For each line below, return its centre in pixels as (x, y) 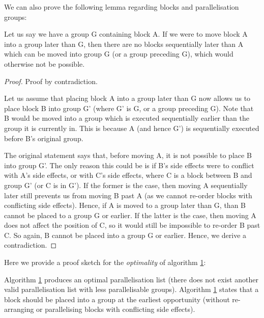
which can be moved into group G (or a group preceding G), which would (119, 54)
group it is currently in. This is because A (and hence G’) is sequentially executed (132, 128)
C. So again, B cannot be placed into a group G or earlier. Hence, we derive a (125, 235)
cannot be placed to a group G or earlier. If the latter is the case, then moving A (130, 215)
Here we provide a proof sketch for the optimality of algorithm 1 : (105, 262)
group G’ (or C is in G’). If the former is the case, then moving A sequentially (126, 185)
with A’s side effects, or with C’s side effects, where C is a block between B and (128, 175)
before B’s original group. (44, 138)
